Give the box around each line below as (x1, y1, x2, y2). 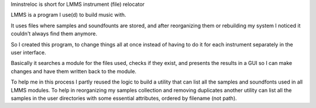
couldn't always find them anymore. (11, 30, 98, 37)
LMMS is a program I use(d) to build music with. (11, 12, 126, 19)
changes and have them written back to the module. (11, 67, 137, 75)
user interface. (11, 49, 46, 56)
